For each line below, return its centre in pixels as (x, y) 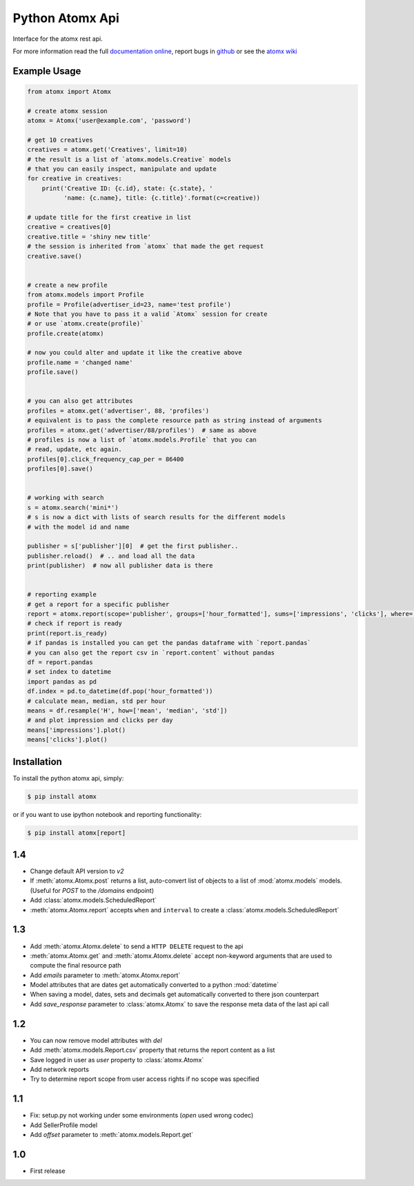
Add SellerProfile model (64, 1125)
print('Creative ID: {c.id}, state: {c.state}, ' (127, 188)
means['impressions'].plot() (77, 730)
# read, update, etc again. (75, 450)
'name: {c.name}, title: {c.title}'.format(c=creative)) (162, 198)
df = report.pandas (60, 662)
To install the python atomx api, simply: (68, 778)
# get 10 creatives (60, 140)
